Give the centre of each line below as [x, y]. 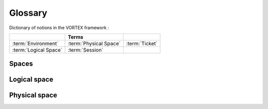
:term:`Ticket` [142, 43]
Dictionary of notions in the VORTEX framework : [59, 28]
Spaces [21, 64]
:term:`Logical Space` [37, 50]
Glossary [28, 13]
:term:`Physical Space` [94, 43]
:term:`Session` [86, 50]
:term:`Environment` [35, 43]
